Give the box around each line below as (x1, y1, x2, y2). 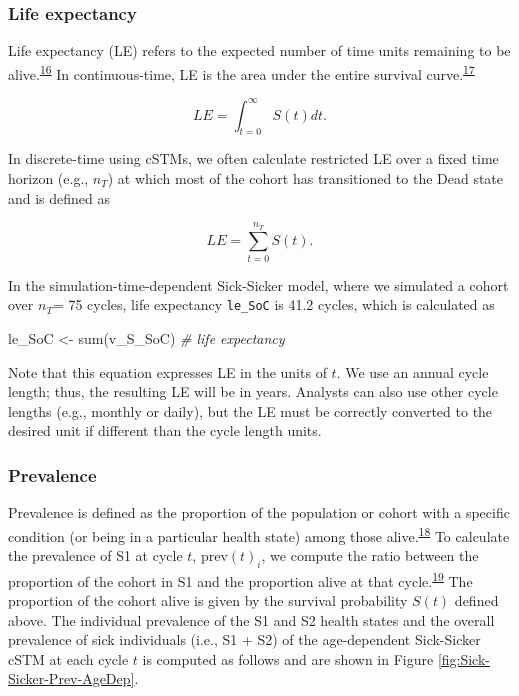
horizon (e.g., (8, 167, 89, 188)
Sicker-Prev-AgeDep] (8, 668, 135, 689)
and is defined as (8, 187, 111, 208)
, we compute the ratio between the (261, 544, 479, 565)
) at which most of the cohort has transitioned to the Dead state (107, 167, 504, 188)
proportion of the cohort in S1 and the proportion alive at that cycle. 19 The (8, 567, 473, 591)
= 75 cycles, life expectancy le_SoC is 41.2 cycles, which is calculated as (52, 294, 495, 315)
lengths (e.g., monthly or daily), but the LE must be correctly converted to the (8, 400, 493, 421)
